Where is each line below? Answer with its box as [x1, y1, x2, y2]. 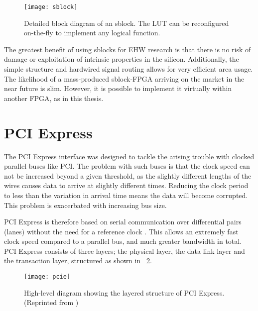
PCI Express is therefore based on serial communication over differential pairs [4, 216, 242, 227]
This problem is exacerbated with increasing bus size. [4, 200, 167, 210]
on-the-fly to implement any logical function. [24, 27, 160, 38]
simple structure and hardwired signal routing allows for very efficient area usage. [4, 64, 253, 74]
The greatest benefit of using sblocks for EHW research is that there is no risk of [4, 44, 251, 54]
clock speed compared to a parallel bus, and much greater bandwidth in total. [4, 236, 242, 246]
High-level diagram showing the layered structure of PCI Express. [24, 287, 225, 298]
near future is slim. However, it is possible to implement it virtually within [4, 83, 232, 94]
